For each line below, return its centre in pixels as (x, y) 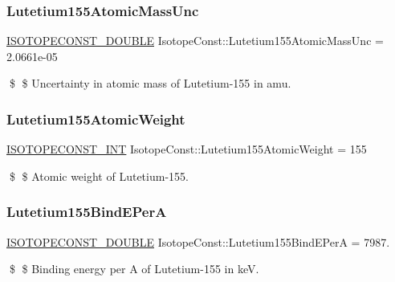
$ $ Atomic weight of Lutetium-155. (99, 176)
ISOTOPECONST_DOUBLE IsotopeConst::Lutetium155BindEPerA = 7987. (198, 241)
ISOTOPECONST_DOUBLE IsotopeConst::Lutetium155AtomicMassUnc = (195, 41)
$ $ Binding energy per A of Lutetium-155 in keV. (134, 269)
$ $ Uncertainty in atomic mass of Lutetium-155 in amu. (150, 83)
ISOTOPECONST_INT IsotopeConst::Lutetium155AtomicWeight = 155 (187, 149)
